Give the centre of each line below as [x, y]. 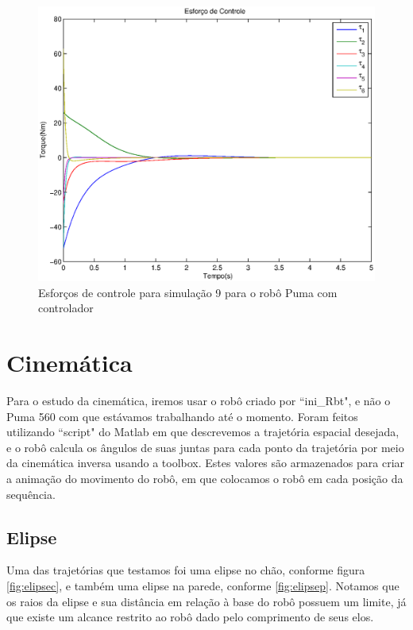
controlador [66, 308]
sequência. [31, 494]
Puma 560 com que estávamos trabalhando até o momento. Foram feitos [182, 416]
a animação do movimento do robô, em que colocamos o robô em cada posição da [205, 479]
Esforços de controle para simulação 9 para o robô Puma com [188, 292]
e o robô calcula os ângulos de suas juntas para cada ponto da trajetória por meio [205, 447]
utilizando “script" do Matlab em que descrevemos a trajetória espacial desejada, [203, 432]
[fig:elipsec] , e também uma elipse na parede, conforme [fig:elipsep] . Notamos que [203, 586]
